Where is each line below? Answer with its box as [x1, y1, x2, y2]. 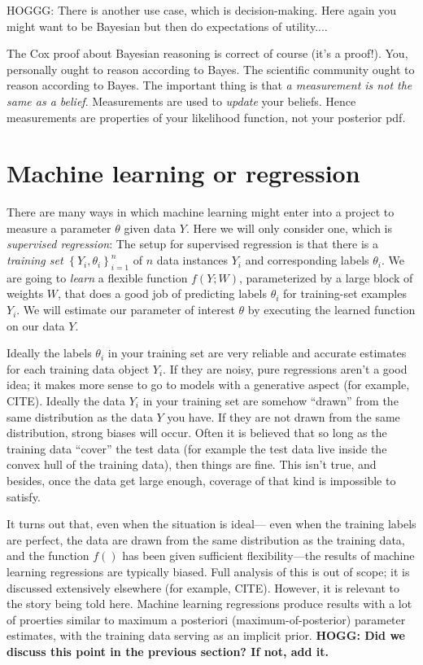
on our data [7, 317, 65, 334]
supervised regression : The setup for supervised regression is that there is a [7, 235, 379, 252]
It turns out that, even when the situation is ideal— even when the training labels [7, 515, 416, 532]
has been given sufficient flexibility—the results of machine [122, 547, 415, 564]
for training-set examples [283, 285, 407, 302]
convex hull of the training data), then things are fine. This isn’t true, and [7, 456, 377, 473]
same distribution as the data [7, 408, 153, 425]
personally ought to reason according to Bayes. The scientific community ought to [7, 60, 415, 77]
